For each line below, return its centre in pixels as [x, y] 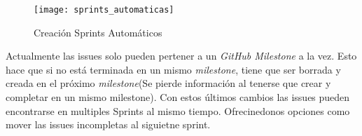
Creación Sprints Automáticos [98, 32]
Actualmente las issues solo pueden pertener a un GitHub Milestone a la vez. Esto [181, 56]
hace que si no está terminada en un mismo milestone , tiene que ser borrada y [173, 69]
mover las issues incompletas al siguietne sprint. [108, 124]
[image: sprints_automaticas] [104, 10]
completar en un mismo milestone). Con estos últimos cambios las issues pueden [178, 97]
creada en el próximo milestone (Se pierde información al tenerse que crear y [168, 83]
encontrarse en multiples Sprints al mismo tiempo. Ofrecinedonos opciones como [178, 110]
